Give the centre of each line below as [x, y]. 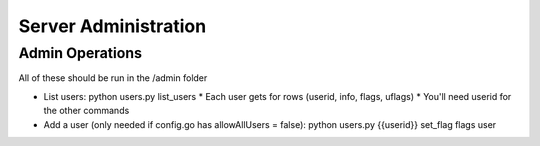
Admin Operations [80, 53]
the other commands [86, 111]
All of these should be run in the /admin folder [113, 78]
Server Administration [112, 26]
